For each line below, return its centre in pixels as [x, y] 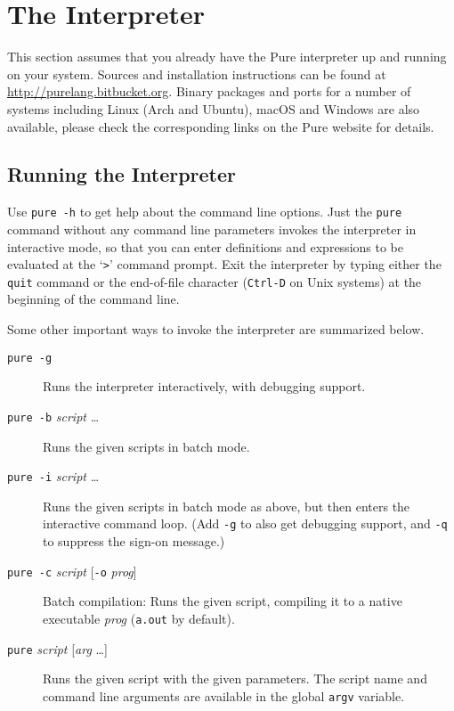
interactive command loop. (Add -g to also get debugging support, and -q [245, 523]
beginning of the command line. [93, 299]
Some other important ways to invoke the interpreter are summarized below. [216, 329]
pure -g [30, 358]
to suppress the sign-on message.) [134, 541]
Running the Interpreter [122, 174]
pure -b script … [53, 416]
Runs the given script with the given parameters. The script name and [235, 678]
